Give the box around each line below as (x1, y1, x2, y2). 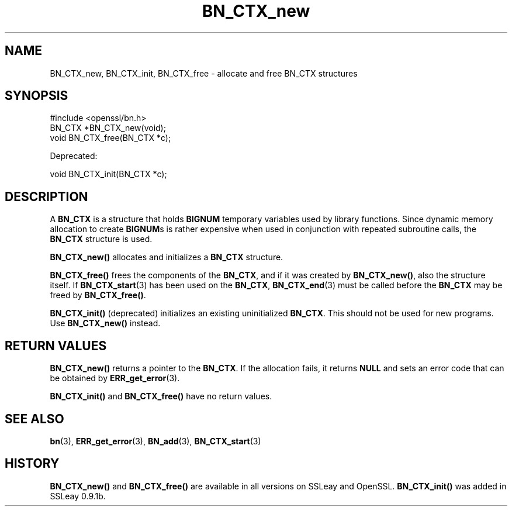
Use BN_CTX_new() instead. (50, 318, 161, 329)
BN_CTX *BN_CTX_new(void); (50, 123, 166, 133)
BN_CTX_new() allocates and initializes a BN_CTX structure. (50, 252, 283, 263)
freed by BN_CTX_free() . (50, 290, 146, 301)
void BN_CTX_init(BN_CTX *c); (50, 169, 167, 179)
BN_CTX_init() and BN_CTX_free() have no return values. (50, 391, 272, 402)
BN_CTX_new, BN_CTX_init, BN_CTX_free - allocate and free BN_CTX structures (50, 68, 358, 78)
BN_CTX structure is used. (50, 234, 153, 244)
